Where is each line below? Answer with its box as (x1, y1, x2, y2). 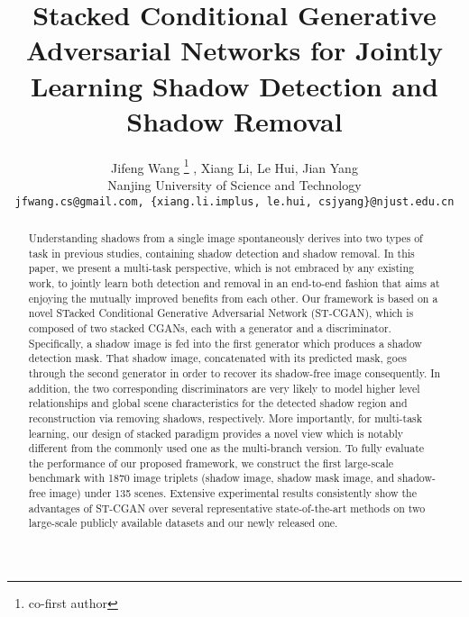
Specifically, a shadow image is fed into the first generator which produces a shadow (28, 335, 422, 350)
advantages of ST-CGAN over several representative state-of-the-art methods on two (28, 500, 426, 515)
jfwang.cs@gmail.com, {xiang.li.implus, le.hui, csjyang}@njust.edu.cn (14, 195, 455, 208)
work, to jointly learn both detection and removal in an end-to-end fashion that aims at (28, 275, 440, 290)
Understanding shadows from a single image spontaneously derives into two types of (28, 230, 423, 245)
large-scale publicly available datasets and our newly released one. (28, 515, 338, 531)
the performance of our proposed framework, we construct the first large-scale (28, 455, 393, 470)
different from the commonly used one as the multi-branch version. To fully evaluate (28, 440, 425, 456)
